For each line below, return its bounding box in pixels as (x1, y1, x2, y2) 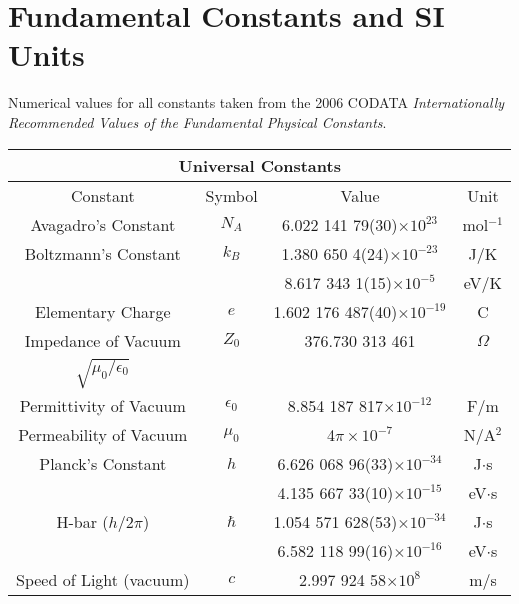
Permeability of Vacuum (18, 423, 188, 447)
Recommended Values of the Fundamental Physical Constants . (8, 111, 387, 132)
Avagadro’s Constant (30, 212, 176, 236)
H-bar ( (56, 510, 109, 534)
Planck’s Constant (39, 452, 167, 476)
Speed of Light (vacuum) (16, 568, 190, 592)
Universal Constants (178, 153, 341, 177)
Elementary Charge (35, 299, 171, 323)
